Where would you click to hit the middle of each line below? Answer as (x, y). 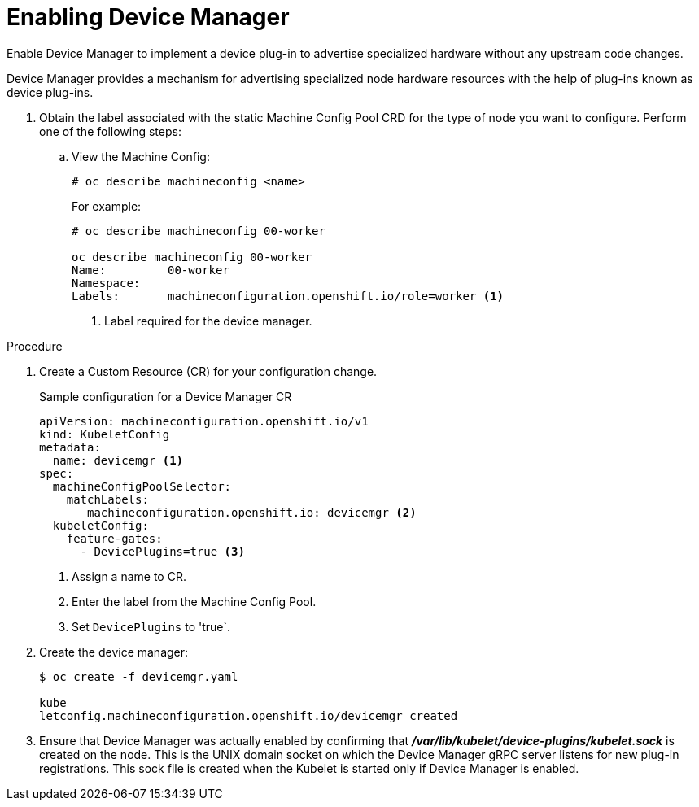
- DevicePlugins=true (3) (162, 551)
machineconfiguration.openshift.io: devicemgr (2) (252, 512)
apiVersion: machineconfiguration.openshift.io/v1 (204, 421)
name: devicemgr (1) (118, 460)
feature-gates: (114, 538)
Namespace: (106, 283)
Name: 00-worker (151, 270)
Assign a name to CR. (129, 576)
